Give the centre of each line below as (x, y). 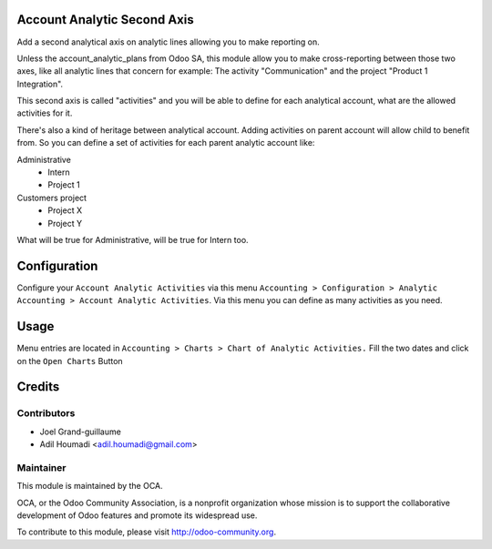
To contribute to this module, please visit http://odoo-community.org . (147, 532)
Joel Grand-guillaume (81, 432)
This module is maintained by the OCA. (90, 486)
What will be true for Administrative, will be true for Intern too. (133, 239)
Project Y (65, 223)
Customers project (51, 198)
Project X (65, 210)
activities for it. (45, 113)
